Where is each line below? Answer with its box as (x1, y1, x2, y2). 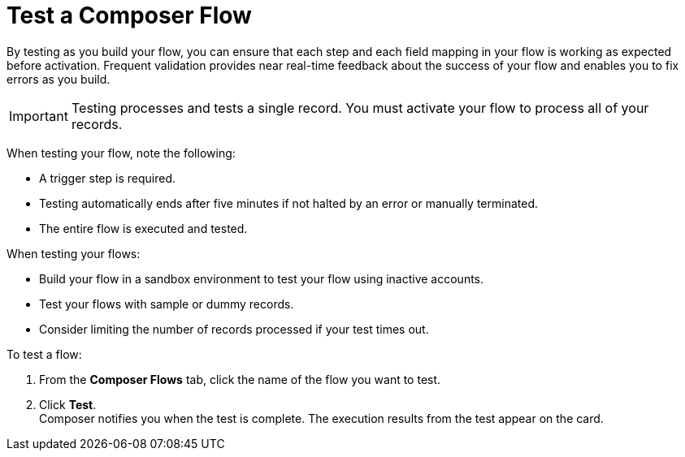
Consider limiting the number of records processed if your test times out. (39, 321, 429, 336)
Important (9, 107, 68, 124)
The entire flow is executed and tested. (39, 221, 248, 235)
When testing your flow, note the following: (7, 145, 236, 160)
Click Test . (39, 397, 97, 412)
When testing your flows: (7, 246, 141, 261)
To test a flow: (7, 347, 82, 361)
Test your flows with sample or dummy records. (39, 296, 294, 311)
